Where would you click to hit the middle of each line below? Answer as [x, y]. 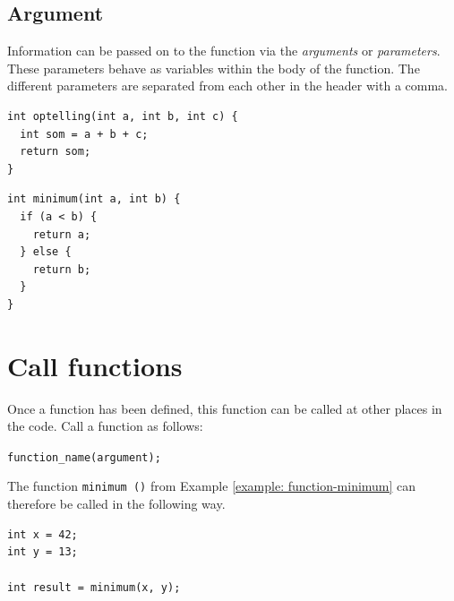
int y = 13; [43, 552]
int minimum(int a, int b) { [94, 199]
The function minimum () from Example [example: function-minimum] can [212, 486]
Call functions [95, 365]
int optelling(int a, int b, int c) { [123, 116]
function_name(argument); [84, 457]
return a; [62, 234]
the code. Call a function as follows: [105, 426]
